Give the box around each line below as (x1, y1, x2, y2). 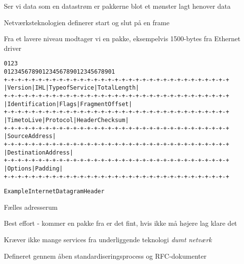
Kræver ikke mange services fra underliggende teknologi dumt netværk (4, 234, 212, 245)
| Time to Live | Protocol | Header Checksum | (4, 116, 129, 124)
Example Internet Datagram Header (4, 188, 105, 195)
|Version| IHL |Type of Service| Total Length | (4, 84, 139, 92)
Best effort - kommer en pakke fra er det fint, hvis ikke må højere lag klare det (4, 218, 237, 228)
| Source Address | (4, 133, 56, 140)
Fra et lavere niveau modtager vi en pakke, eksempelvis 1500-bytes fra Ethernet (4, 33, 241, 44)
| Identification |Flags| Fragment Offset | (4, 100, 132, 108)
